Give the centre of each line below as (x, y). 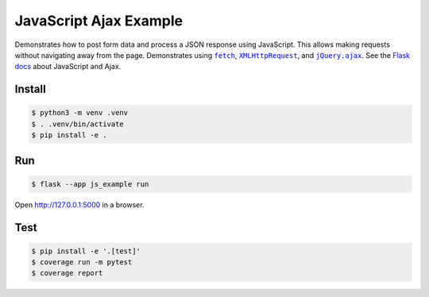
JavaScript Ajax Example (99, 21)
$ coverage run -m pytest (82, 262)
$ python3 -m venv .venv (80, 113)
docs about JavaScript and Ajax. (68, 67)
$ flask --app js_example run (90, 184)
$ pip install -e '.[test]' (86, 251)
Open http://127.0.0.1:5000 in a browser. (79, 204)
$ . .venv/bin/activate (78, 124)
